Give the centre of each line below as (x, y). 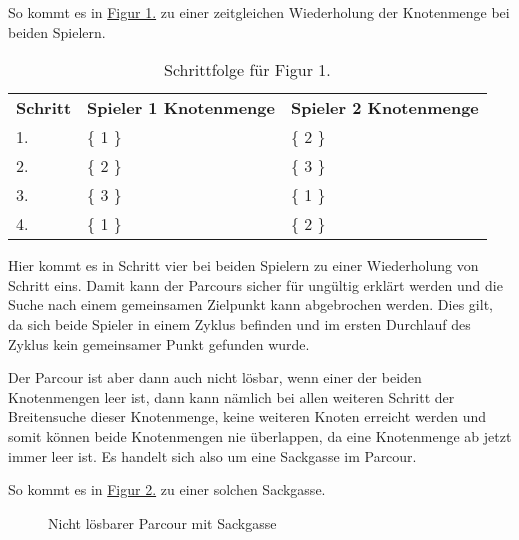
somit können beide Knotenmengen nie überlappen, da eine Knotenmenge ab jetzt (260, 435)
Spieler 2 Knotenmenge (384, 108)
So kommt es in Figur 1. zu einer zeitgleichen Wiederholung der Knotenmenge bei (259, 12)
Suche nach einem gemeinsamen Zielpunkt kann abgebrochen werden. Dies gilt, (250, 304)
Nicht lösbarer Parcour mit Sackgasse (162, 522)
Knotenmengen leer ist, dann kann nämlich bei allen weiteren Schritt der (231, 396)
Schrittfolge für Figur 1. (247, 70)
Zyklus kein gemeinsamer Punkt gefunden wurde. (159, 343)
